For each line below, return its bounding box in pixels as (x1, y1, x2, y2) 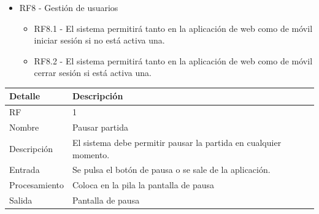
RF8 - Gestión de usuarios (19, 1, 118, 13)
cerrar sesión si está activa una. (34, 66, 152, 79)
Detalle (9, 90, 40, 102)
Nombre (9, 121, 39, 134)
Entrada (9, 163, 40, 176)
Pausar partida (72, 121, 128, 134)
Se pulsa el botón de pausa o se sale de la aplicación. (72, 163, 271, 176)
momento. (72, 148, 110, 161)
